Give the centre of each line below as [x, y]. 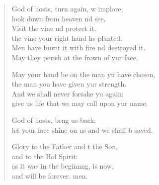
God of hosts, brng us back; [54, 120]
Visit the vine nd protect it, [54, 28]
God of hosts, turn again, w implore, [67, 8]
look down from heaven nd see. [59, 18]
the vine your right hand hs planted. [67, 38]
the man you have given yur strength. [69, 84]
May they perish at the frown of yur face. [75, 57]
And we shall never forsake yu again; [68, 93]
